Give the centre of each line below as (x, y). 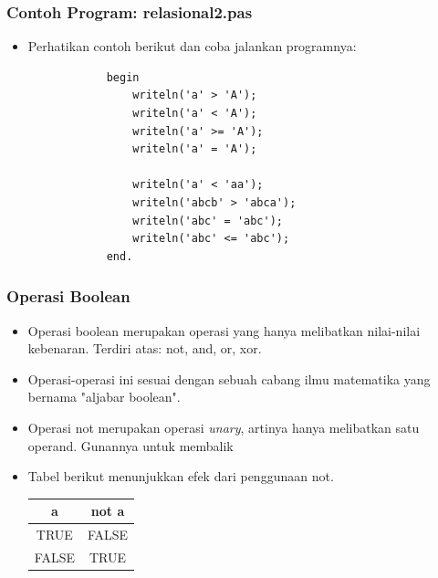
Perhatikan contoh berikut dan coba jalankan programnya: (192, 46)
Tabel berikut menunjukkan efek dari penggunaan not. (181, 476)
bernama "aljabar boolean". (104, 397)
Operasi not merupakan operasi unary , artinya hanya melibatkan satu (224, 427)
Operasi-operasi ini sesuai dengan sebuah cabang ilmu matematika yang (229, 378)
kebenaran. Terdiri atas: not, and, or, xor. (145, 348)
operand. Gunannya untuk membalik (130, 445)
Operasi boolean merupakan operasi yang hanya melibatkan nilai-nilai (224, 330)
